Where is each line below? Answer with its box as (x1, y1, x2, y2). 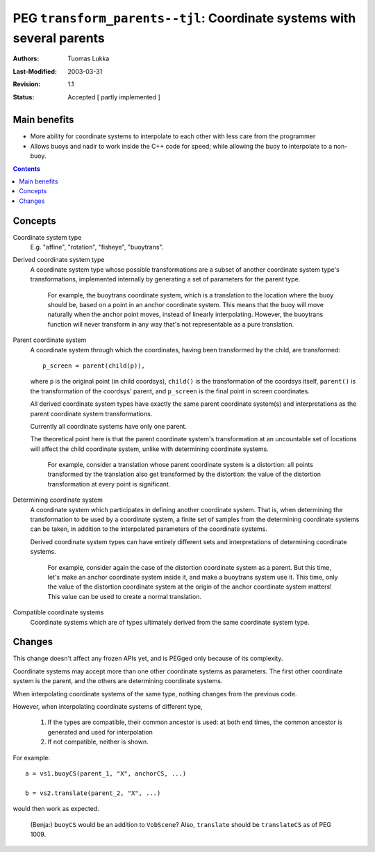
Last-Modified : (12, 67, 57, 76)
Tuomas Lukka (67, 54, 110, 63)
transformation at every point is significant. (47, 480, 171, 488)
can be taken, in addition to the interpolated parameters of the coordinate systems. (30, 525, 267, 533)
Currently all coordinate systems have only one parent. (30, 422, 187, 430)
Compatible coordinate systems (12, 608, 104, 616)
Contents (12, 164, 41, 173)
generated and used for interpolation (47, 728, 153, 736)
